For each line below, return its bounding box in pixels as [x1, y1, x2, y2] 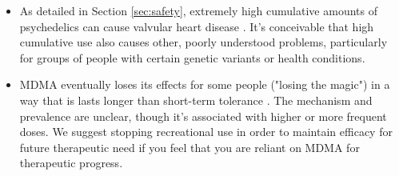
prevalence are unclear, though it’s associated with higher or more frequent [19, 107, 387, 124]
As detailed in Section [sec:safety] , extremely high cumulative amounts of [19, 2, 377, 18]
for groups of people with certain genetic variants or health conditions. [19, 49, 365, 66]
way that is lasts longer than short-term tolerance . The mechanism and [19, 91, 373, 108]
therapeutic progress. [19, 154, 123, 171]
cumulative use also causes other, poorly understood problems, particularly [19, 34, 388, 50]
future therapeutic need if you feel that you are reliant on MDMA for [19, 138, 360, 155]
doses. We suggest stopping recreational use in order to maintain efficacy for [19, 123, 393, 140]
